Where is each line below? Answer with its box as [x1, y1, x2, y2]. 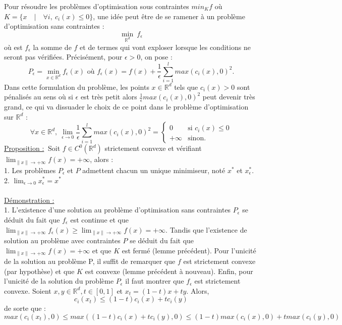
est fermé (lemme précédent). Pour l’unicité [122, 245, 256, 255]
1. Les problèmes [4, 165, 56, 175]
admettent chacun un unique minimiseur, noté [82, 165, 225, 175]
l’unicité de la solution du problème [4, 276, 114, 286]
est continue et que [70, 214, 129, 225]
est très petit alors [80, 91, 137, 102]
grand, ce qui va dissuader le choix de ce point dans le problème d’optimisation [4, 101, 249, 112]
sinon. [188, 134, 206, 142]
